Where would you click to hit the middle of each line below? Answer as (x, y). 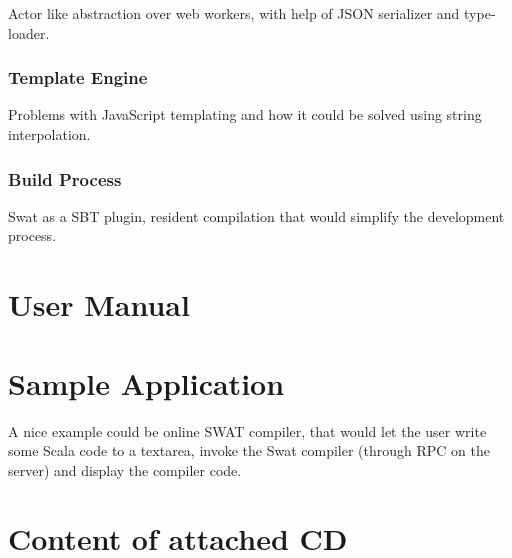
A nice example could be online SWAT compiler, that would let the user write (247, 430)
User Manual (99, 304)
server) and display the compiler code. (125, 469)
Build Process (65, 178)
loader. (29, 32)
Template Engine (78, 77)
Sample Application (146, 382)
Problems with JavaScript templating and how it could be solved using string (245, 114)
